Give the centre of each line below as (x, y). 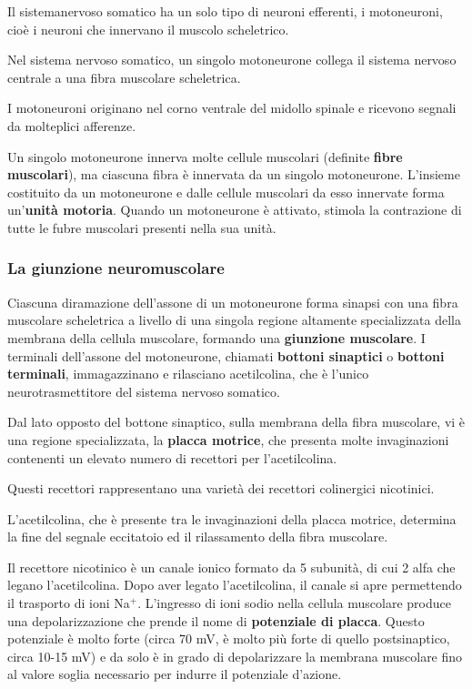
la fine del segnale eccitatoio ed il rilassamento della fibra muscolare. (198, 537)
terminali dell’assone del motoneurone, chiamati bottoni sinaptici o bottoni (226, 355)
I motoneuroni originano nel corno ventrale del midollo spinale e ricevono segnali (232, 108)
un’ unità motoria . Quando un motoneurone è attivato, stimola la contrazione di (235, 210)
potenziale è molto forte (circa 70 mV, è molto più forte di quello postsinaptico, (229, 638)
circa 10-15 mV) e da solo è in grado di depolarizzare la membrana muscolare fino (235, 656)
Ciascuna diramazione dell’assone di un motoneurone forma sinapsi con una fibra (233, 302)
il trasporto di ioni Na (69, 603)
